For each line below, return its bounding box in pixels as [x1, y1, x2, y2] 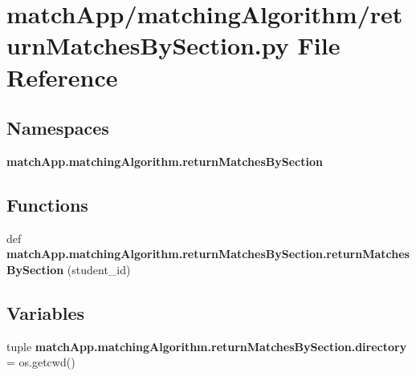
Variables [6, 300, 85, 325]
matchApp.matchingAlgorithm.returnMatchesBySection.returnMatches [6, 245, 410, 262]
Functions [6, 192, 88, 216]
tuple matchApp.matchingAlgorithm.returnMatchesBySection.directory [6, 338, 407, 354]
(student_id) [67, 261, 131, 277]
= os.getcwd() [6, 354, 75, 370]
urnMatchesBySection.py [6, 29, 289, 62]
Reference [6, 60, 118, 93]
